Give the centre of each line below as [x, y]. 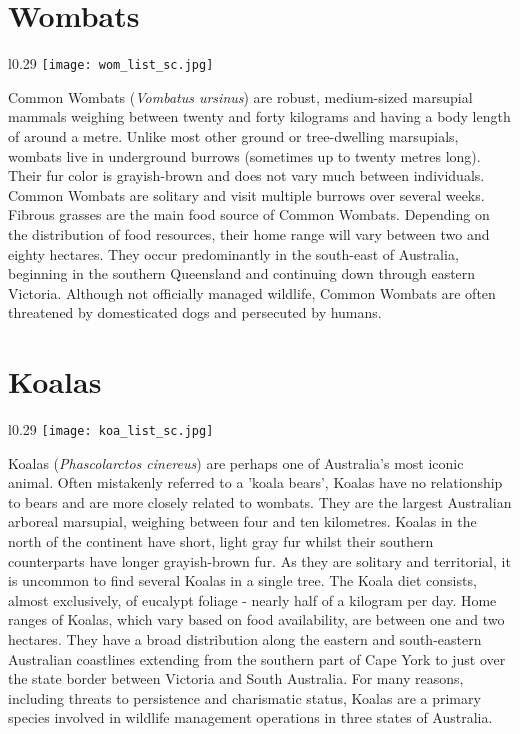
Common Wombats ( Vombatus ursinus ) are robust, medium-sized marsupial [240, 96]
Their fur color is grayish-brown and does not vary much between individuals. [246, 175]
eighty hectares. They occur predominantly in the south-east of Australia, [233, 253]
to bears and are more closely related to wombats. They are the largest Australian [260, 501]
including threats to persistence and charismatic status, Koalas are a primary [244, 697]
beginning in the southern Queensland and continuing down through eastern [242, 273]
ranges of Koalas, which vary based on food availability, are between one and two [256, 619]
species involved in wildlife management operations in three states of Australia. [250, 717]
